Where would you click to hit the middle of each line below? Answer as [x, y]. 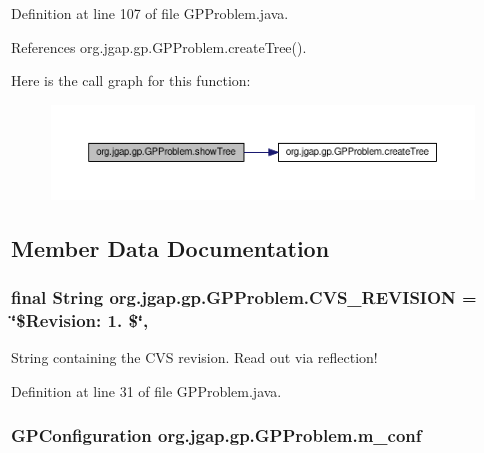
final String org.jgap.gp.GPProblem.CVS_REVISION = [244, 296]
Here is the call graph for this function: [131, 80]
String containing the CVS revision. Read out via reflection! [194, 357]
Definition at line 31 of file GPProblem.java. [146, 390]
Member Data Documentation [170, 247]
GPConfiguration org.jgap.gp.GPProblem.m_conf [216, 435]
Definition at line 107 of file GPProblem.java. [150, 13]
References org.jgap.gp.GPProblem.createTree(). [159, 46]
